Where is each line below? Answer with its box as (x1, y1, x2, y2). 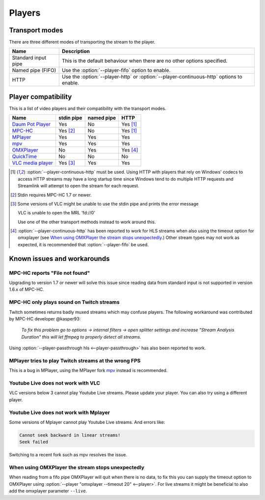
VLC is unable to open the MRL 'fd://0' (18, 210, 96, 216)
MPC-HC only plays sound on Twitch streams (9, 299, 120, 306)
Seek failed (19, 439, 49, 445)
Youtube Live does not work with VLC (9, 380, 101, 387)
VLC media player (12, 159, 53, 166)
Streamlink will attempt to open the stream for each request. (18, 183, 139, 189)
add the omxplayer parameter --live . (9, 488, 87, 494)
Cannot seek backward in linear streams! (19, 432, 121, 438)
